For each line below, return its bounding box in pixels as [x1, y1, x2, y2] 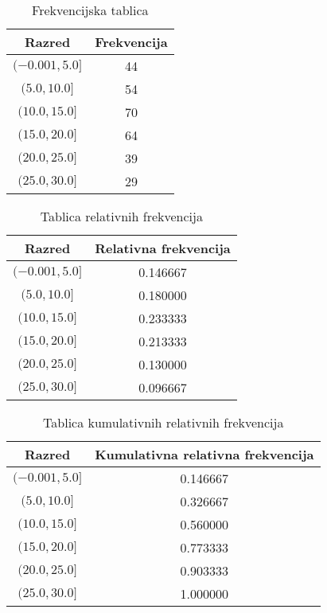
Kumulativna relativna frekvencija [95, 445, 314, 463]
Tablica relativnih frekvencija [40, 207, 203, 225]
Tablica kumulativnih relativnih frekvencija [43, 413, 284, 431]
